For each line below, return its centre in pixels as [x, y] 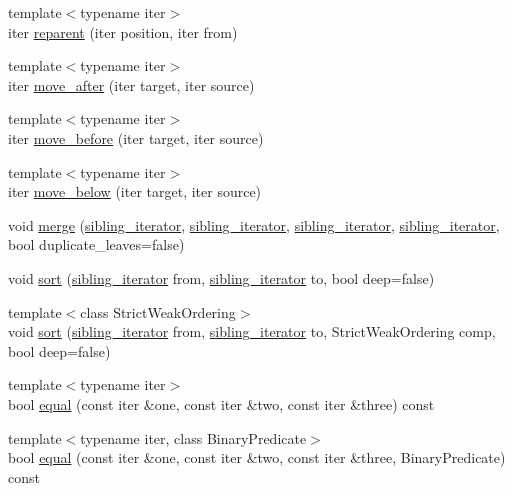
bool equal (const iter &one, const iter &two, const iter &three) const [221, 403]
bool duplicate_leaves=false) [96, 244]
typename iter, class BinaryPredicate [193, 437]
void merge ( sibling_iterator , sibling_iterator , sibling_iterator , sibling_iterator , [254, 224]
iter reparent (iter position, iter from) [123, 31]
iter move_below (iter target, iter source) [135, 191]
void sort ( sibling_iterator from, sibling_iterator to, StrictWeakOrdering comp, [252, 331]
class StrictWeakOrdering [158, 311]
